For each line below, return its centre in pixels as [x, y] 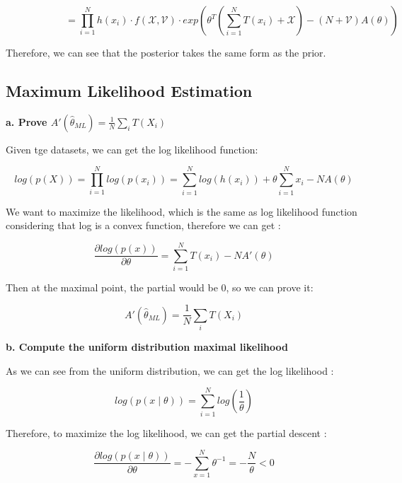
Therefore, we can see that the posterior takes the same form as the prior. [166, 52]
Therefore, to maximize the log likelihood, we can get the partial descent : [166, 432]
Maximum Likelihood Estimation [129, 90]
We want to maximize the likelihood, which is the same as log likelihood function [182, 211]
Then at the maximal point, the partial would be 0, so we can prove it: [160, 287]
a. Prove [27, 121]
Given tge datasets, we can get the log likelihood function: [132, 149]
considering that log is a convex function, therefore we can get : [143, 225]
